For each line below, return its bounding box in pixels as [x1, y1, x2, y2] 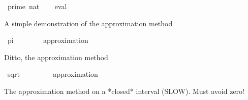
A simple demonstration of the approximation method [4, 18, 173, 28]
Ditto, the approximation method [4, 52, 108, 62]
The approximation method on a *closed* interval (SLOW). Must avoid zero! [4, 85, 244, 96]
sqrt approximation [7, 69, 98, 79]
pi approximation [7, 35, 88, 45]
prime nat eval [7, 1, 67, 11]
